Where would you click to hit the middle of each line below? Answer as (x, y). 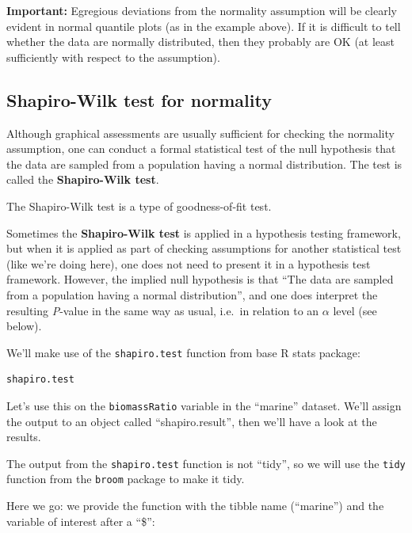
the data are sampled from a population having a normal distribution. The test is (204, 164)
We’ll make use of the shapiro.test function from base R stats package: (183, 352)
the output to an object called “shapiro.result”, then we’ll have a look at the (192, 421)
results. (24, 437)
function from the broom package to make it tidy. (126, 479)
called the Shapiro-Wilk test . (83, 179)
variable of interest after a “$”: (81, 521)
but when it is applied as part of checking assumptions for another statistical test (204, 248)
